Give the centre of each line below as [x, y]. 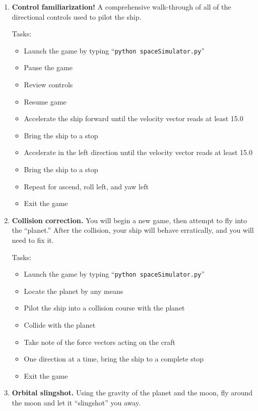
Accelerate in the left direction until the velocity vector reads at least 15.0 [138, 152]
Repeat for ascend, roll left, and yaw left [86, 186]
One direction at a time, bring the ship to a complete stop [114, 359]
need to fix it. [33, 240]
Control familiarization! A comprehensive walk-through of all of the [121, 7]
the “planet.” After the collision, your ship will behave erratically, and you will [133, 230]
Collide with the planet [60, 325]
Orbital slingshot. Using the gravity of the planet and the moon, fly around [132, 393]
